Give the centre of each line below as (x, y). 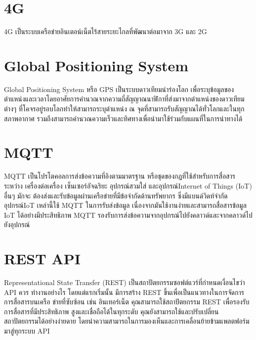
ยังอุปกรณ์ (17, 224)
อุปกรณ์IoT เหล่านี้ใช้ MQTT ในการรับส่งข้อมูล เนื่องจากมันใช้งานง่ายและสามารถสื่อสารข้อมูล (125, 205)
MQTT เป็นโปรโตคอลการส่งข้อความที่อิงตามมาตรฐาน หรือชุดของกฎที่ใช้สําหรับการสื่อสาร (120, 176)
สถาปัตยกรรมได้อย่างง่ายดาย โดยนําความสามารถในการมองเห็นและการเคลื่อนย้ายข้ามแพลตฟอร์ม (127, 321)
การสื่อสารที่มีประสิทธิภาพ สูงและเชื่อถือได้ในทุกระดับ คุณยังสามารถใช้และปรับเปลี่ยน (111, 311)
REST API (42, 259)
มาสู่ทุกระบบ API (27, 331)
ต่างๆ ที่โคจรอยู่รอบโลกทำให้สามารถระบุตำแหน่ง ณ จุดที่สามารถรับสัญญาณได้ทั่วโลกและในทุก (124, 109)
